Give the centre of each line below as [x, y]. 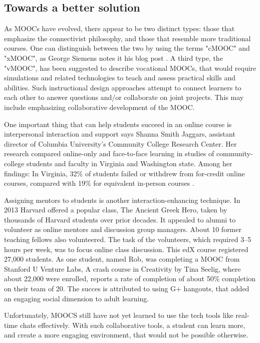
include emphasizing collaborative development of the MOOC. [99, 107]
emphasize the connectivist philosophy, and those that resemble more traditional [127, 38]
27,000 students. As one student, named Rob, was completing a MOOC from [122, 259]
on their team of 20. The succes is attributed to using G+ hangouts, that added [127, 289]
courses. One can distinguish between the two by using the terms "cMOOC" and [127, 48]
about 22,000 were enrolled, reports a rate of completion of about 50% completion [130, 278]
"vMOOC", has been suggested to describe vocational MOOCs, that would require [130, 68]
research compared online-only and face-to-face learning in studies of [109, 153]
